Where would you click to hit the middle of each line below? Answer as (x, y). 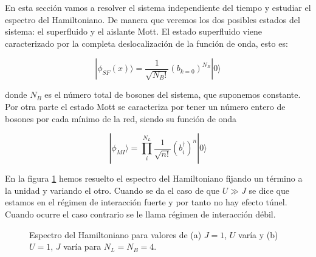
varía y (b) (258, 234)
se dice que (269, 190)
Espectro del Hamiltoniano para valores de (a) (115, 234)
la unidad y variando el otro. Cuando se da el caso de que (112, 190)
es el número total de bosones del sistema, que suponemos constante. (173, 94)
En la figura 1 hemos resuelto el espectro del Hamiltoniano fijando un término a (154, 178)
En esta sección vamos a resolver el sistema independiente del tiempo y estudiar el (158, 7)
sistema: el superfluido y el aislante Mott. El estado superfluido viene (134, 31)
